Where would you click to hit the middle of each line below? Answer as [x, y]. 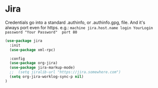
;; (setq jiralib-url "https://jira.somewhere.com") [65, 72]
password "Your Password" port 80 [41, 32]
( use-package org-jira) [33, 63]
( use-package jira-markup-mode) [42, 68]
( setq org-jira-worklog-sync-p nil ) [47, 77]
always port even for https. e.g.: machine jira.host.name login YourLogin [79, 27]
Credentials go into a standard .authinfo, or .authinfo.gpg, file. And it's [75, 22]
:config [17, 59]
